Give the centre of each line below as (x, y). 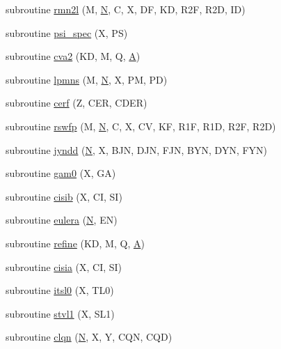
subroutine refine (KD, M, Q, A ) (75, 243)
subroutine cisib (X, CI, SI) (64, 196)
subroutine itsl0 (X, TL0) (60, 290)
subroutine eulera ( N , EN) (62, 220)
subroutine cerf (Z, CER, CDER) (77, 103)
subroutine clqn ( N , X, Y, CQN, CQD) (89, 337)
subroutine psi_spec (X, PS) (67, 32)
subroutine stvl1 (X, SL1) (60, 313)
